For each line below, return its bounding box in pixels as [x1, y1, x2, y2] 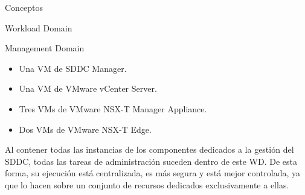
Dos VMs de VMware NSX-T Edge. [19, 123, 152, 135]
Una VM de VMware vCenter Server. [19, 82, 157, 95]
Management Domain [5, 42, 85, 54]
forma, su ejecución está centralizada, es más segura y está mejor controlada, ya [5, 167, 301, 179]
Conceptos [5, 1, 43, 13]
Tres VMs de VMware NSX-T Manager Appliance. [19, 102, 207, 115]
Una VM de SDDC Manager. [19, 62, 127, 74]
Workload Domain [5, 21, 72, 34]
